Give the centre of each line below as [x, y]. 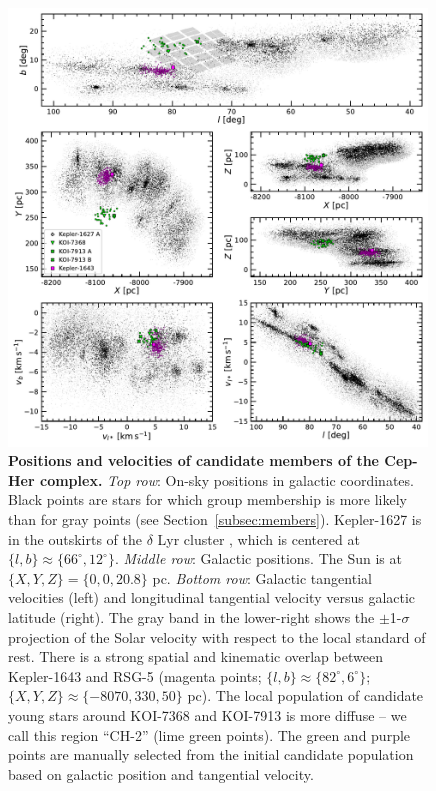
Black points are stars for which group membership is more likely [208, 499]
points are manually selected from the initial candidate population [211, 754]
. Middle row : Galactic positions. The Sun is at [258, 558]
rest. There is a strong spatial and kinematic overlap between [195, 656]
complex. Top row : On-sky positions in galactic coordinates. [226, 479]
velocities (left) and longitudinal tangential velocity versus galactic [212, 597]
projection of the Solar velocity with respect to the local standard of [217, 636]
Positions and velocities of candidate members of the [193, 460]
